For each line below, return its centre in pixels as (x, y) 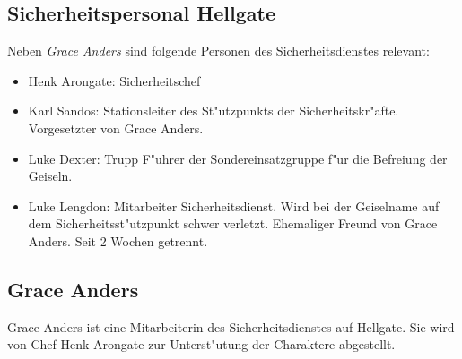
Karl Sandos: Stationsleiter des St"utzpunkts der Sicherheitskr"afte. (214, 111)
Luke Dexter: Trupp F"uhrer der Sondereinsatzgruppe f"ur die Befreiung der (238, 158)
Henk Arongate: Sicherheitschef (114, 80)
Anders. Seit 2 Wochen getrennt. (118, 240)
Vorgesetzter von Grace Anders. (116, 128)
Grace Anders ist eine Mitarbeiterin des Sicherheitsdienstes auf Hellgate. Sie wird (231, 326)
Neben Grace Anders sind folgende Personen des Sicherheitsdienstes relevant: (218, 51)
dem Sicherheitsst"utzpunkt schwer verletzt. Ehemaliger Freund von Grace (233, 223)
